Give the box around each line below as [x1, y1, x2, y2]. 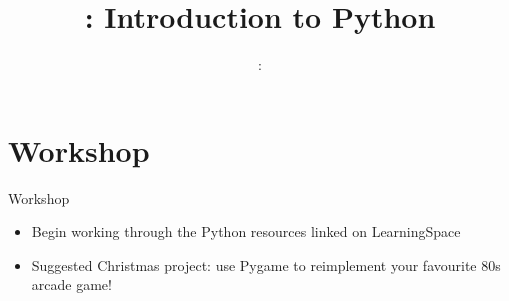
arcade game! [31, 274, 112, 295]
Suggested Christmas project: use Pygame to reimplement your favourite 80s [31, 254, 501, 275]
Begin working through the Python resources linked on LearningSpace [31, 221, 461, 242]
